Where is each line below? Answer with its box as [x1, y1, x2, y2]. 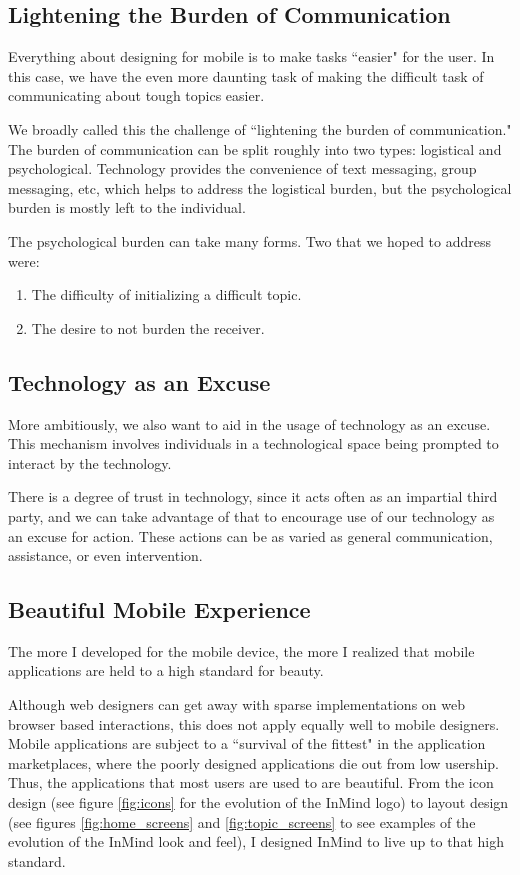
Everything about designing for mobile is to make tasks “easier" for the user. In [8, 46, 495, 67]
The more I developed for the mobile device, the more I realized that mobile [8, 640, 475, 661]
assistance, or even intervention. [8, 545, 203, 566]
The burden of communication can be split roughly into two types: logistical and [8, 138, 502, 159]
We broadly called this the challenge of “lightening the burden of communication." [8, 118, 512, 139]
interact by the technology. [8, 452, 172, 473]
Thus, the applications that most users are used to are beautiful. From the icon [8, 772, 494, 793]
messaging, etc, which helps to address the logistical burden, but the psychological [8, 177, 512, 198]
